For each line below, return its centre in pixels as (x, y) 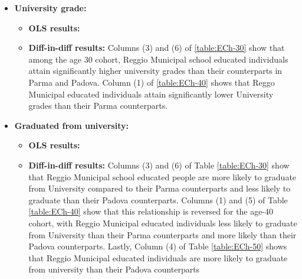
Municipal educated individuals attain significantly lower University (151, 94)
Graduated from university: (71, 125)
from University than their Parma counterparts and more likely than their (163, 234)
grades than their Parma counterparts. (98, 106)
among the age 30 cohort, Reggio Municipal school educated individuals (158, 59)
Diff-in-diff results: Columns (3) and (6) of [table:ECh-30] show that (157, 48)
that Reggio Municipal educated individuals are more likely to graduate (158, 257)
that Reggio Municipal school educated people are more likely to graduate (163, 176)
